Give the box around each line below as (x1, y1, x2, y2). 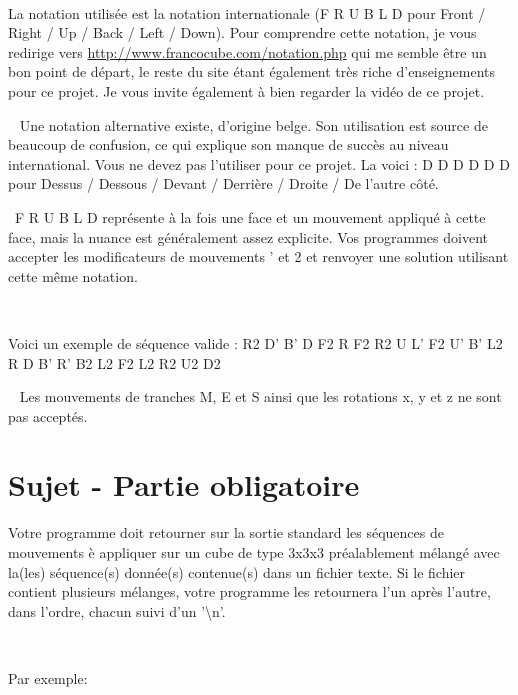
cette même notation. (8, 265, 138, 286)
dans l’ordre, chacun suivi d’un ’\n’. (8, 600, 226, 621)
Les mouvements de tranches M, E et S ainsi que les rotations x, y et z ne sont (19, 386, 502, 407)
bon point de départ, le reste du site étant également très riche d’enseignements (8, 61, 495, 82)
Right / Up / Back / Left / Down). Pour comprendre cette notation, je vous (8, 22, 477, 43)
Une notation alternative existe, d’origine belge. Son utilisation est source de (19, 114, 488, 135)
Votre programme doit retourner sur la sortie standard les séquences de (8, 522, 444, 543)
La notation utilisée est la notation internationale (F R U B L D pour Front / (8, 2, 486, 23)
